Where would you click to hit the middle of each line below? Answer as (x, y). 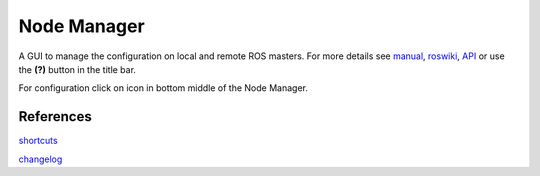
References (55, 116)
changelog (40, 159)
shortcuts (38, 141)
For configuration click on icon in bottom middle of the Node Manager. (163, 88)
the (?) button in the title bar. (77, 69)
